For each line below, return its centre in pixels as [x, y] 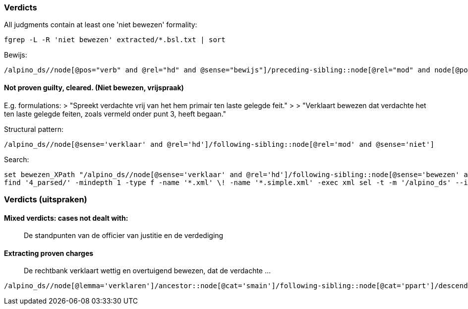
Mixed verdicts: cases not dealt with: [66, 218]
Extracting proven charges [49, 253]
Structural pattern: [34, 129]
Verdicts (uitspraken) [46, 199]
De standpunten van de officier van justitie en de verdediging [124, 236]
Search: [17, 159]
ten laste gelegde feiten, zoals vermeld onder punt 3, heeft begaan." [115, 114]
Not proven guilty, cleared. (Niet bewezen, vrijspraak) [94, 87]
